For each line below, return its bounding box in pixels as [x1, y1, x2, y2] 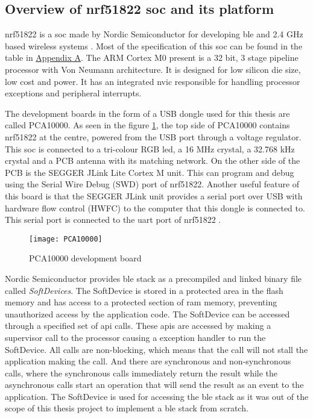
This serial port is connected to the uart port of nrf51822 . [5, 213, 221, 226]
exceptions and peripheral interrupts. [5, 87, 142, 99]
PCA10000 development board [29, 252, 142, 264]
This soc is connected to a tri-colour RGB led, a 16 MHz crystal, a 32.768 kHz [5, 142, 295, 155]
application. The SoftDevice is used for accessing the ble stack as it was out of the [5, 390, 309, 402]
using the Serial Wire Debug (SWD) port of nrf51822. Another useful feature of [5, 178, 300, 190]
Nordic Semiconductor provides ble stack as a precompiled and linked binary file [5, 272, 302, 284]
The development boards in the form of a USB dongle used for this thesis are [5, 107, 290, 119]
